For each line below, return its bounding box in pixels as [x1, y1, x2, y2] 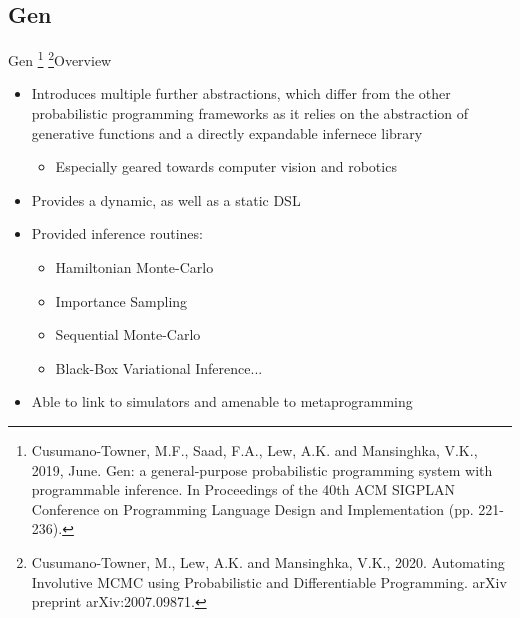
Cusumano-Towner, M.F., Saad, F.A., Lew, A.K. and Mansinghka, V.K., [31, 439, 478, 460]
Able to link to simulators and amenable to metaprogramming [31, 391, 413, 412]
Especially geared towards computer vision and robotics [55, 156, 397, 177]
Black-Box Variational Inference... [55, 357, 263, 378]
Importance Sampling [55, 290, 188, 311]
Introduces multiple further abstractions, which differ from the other [31, 83, 451, 104]
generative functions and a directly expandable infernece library [31, 122, 423, 143]
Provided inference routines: [31, 223, 203, 244]
